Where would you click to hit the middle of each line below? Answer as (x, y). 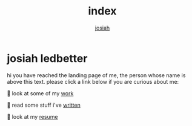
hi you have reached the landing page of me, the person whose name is (96, 75)
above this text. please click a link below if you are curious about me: (93, 81)
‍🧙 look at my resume (32, 116)
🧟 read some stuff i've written (44, 105)
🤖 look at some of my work (40, 93)
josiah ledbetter (47, 58)
